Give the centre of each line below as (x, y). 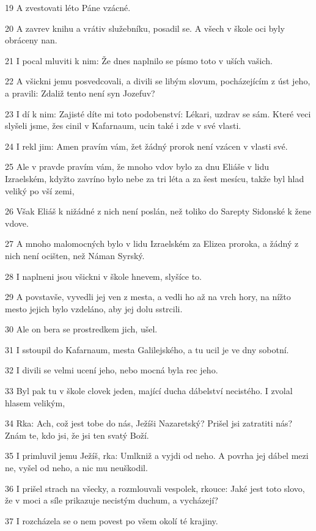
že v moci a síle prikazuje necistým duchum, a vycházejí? (112, 500)
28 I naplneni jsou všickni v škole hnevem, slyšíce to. (103, 276)
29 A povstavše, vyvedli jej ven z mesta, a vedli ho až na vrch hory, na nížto (148, 297)
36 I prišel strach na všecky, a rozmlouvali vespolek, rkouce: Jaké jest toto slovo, (155, 488)
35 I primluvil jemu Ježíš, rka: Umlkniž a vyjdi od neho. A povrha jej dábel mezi (157, 456)
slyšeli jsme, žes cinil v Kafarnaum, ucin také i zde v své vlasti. (123, 126)
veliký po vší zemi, (40, 190)
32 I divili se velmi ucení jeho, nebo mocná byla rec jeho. (112, 370)
